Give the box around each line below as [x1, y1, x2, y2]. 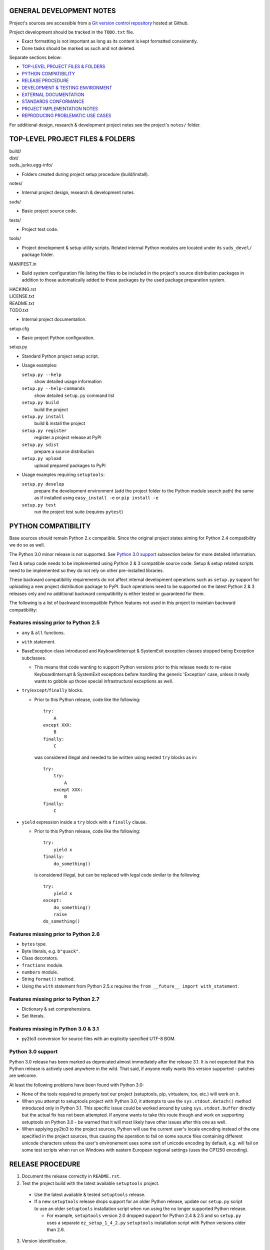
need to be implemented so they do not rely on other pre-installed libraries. [9, 567, 164, 573]
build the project [34, 406, 68, 412]
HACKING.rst [9, 286, 36, 292]
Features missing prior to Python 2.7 [9, 995, 99, 1002]
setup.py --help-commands [21, 385, 85, 391]
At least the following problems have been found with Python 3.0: [9, 1081, 144, 1087]
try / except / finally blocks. [21, 687, 83, 693]
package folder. [21, 251, 54, 257]
